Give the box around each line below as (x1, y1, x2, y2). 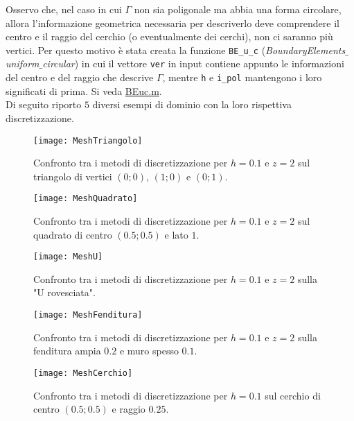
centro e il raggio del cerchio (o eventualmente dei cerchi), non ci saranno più (6, 29, 333, 44)
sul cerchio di (265, 388, 321, 402)
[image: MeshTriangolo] (33, 135, 143, 146)
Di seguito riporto (6, 97, 82, 112)
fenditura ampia (33, 343, 101, 358)
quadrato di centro (33, 227, 112, 241)
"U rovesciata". (33, 285, 96, 300)
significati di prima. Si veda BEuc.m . (6, 83, 162, 98)
